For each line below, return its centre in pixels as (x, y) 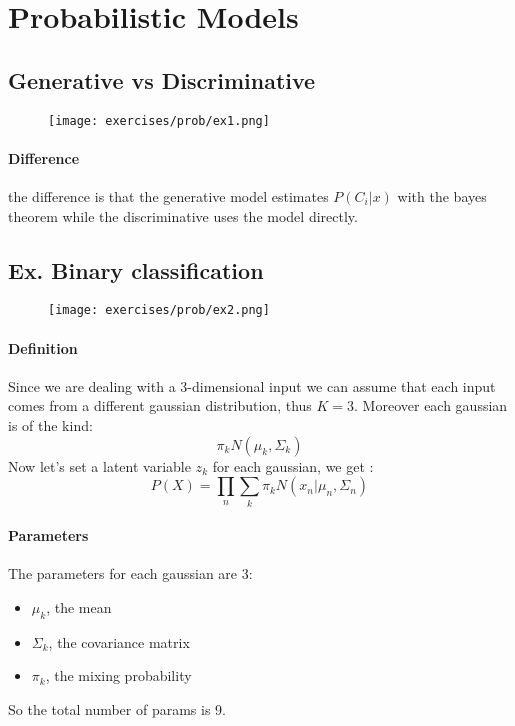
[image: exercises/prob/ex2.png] (159, 310)
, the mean (79, 606)
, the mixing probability (118, 675)
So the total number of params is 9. (117, 708)
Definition (43, 347)
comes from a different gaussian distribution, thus (160, 405)
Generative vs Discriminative (162, 79)
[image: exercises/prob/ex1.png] (159, 120)
